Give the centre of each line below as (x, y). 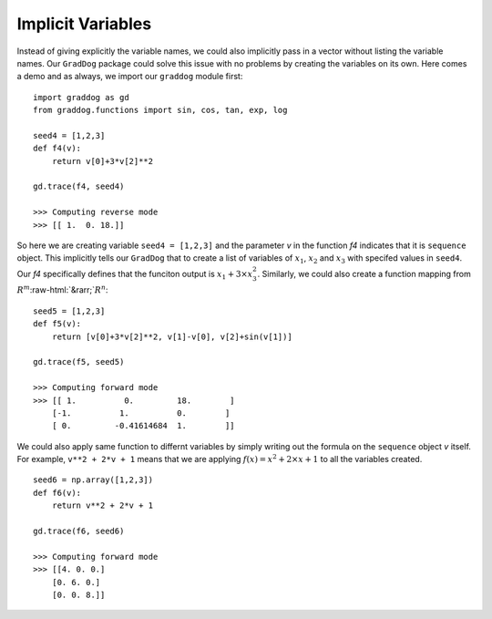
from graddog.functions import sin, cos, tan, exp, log (160, 110)
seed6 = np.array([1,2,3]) (93, 480)
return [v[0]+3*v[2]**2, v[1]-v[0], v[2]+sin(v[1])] (172, 336)
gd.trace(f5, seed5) (79, 362)
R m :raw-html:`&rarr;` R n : (62, 289)
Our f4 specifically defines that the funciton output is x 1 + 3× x (135, 275)
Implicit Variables (84, 24)
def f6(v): (57, 493)
